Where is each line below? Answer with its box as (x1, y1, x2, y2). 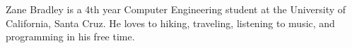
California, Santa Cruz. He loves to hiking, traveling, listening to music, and (6, 15, 335, 30)
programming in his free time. (6, 29, 135, 44)
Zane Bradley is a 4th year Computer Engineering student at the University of (6, 2, 346, 16)
